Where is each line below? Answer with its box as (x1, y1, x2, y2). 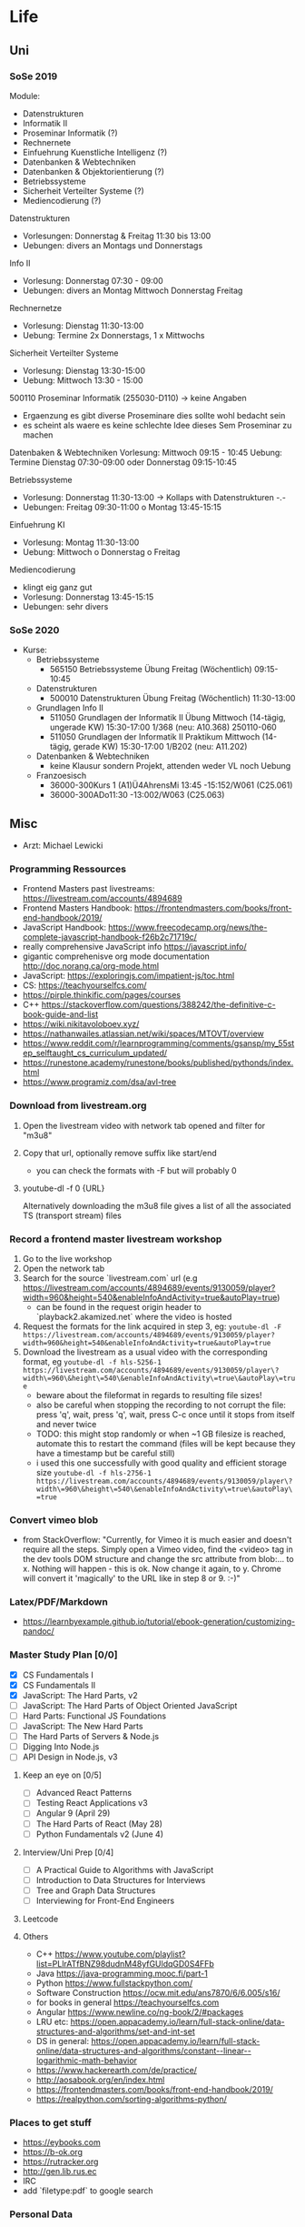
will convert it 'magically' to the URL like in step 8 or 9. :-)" (22, 1573, 241, 1584)
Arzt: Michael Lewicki (22, 840, 103, 851)
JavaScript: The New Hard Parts (22, 1721, 143, 1732)
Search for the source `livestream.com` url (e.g (22, 1272, 198, 1284)
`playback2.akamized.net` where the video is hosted (35, 1311, 232, 1322)
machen (22, 429, 54, 440)
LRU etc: (35, 2016, 69, 2027)
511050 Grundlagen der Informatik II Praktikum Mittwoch (49, 731, 261, 742)
